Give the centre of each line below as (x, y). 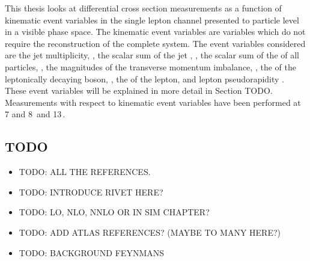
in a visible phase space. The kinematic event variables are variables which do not (155, 32)
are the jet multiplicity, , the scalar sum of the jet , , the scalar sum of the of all (152, 55)
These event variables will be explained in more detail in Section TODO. (139, 91)
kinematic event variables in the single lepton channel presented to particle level (152, 20)
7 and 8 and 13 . (35, 114)
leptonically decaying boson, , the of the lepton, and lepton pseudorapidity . (144, 78)
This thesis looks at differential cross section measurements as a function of (143, 8)
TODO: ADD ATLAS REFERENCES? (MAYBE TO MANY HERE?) (150, 232)
